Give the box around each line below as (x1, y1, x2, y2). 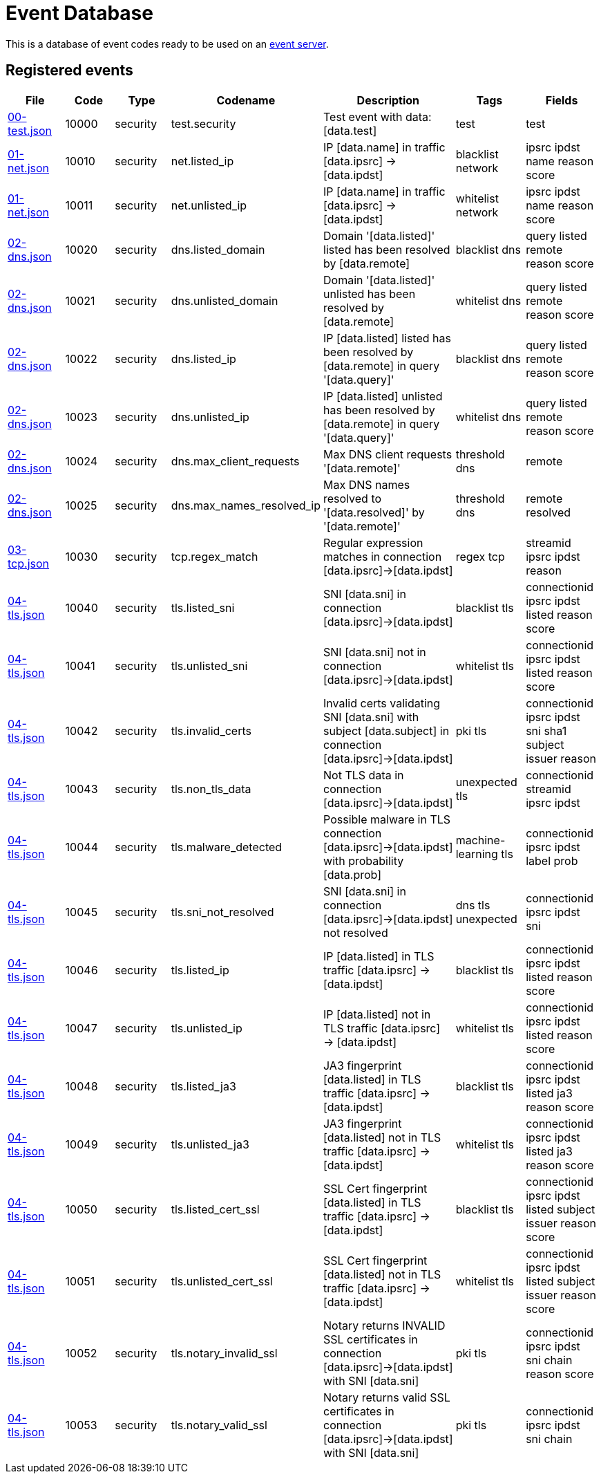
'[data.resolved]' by (323, 505, 425, 519)
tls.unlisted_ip (171, 1021, 242, 1035)
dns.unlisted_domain (171, 293, 278, 308)
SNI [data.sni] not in (323, 644, 426, 659)
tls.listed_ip (171, 962, 229, 977)
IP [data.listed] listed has (323, 331, 451, 345)
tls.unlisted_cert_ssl (171, 1274, 273, 1288)
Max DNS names (323, 477, 410, 492)
